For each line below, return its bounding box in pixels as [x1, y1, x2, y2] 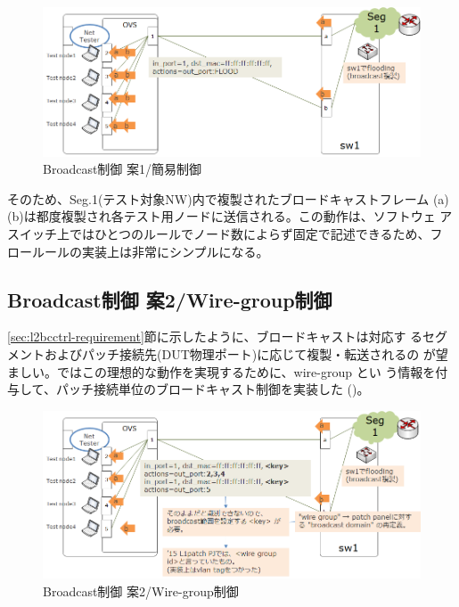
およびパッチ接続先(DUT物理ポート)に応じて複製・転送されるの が [44, 344, 436, 363]
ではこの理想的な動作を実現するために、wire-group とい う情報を [56, 362, 436, 381]
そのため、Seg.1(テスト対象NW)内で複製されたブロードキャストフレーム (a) [7, 189, 449, 208]
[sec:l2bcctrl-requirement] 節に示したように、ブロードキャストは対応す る [7, 327, 423, 346]
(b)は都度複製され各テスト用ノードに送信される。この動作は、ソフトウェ [7, 207, 436, 226]
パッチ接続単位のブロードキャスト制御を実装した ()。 [55, 380, 370, 398]
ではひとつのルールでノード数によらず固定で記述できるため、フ [69, 225, 443, 242]
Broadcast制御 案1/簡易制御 [43, 160, 202, 178]
